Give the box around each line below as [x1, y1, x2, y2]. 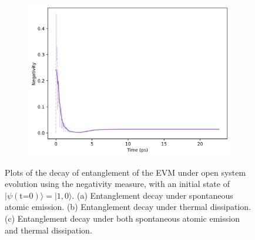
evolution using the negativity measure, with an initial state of [5, 177, 230, 190]
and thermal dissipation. [5, 223, 92, 236]
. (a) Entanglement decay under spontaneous [72, 189, 233, 201]
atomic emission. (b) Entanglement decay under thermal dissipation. [5, 200, 251, 213]
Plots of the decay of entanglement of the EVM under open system [5, 166, 246, 178]
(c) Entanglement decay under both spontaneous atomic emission [5, 212, 240, 224]
